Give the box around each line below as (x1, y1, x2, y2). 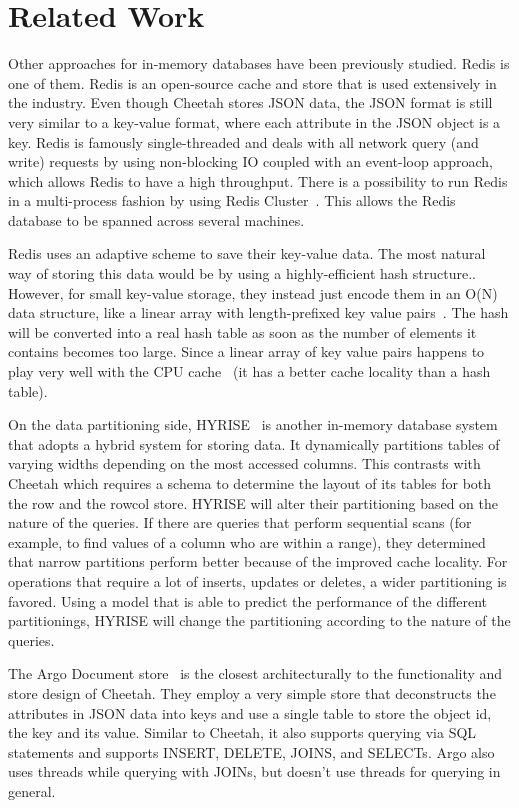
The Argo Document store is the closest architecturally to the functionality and (8, 663, 503, 684)
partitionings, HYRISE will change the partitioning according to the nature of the (8, 610, 511, 631)
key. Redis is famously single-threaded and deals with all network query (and (8, 131, 479, 152)
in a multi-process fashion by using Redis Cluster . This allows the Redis (8, 190, 456, 211)
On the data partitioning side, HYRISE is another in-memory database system (8, 414, 498, 435)
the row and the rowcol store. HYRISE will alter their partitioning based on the (8, 492, 499, 513)
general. (8, 780, 56, 801)
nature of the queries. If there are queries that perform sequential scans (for (8, 512, 472, 533)
